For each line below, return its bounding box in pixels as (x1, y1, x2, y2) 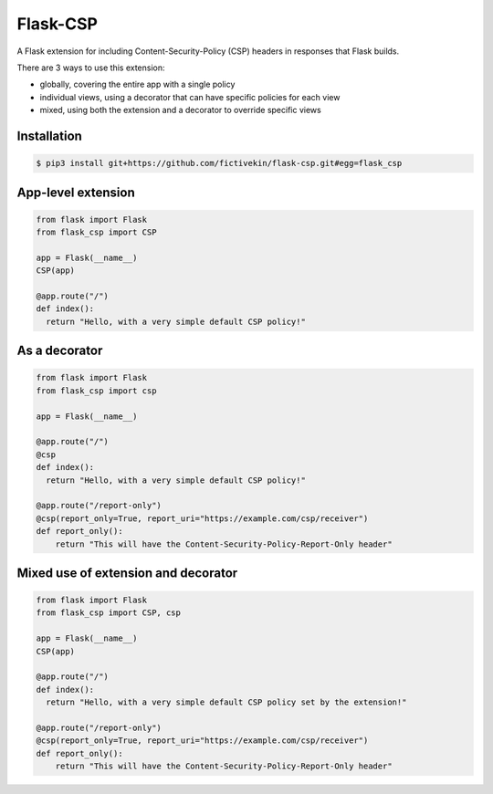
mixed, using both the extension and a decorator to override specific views (39, 105, 321, 116)
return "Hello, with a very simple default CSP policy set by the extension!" (46, 697, 407, 707)
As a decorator (16, 343, 103, 359)
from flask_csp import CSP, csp (36, 608, 182, 618)
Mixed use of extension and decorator (16, 565, 238, 580)
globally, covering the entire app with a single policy (39, 78, 236, 90)
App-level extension (16, 184, 136, 200)
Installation (16, 128, 82, 143)
